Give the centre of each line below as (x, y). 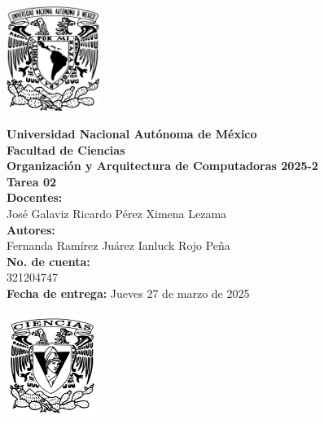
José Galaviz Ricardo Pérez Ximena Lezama (117, 214)
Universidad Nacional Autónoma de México (132, 134)
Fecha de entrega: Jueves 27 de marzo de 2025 (128, 293)
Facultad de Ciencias (66, 149)
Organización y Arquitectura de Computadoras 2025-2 (162, 166)
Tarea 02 (31, 181)
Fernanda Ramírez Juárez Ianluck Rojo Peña (118, 245)
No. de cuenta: (48, 261)
